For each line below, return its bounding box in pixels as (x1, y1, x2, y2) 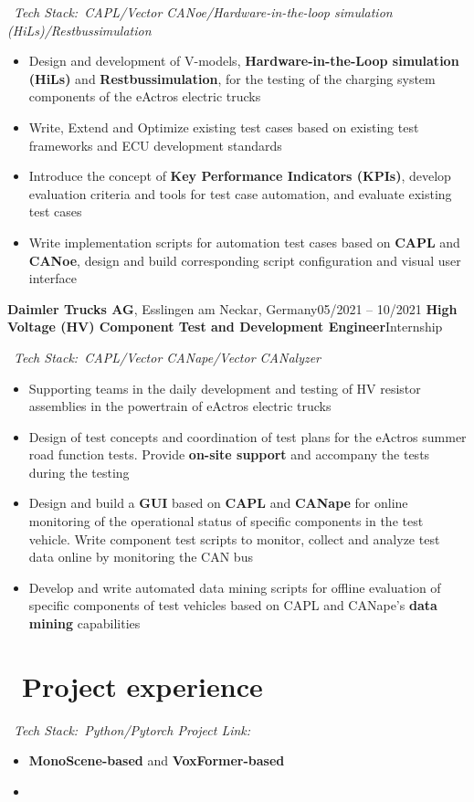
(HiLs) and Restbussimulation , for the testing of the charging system (28, 69, 436, 88)
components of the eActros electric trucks (28, 87, 261, 106)
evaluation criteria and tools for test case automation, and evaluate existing (28, 184, 452, 203)
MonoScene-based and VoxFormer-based (28, 751, 285, 770)
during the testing (28, 462, 130, 481)
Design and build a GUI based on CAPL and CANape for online (28, 493, 408, 512)
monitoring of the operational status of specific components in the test (28, 512, 424, 531)
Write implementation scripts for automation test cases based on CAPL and (28, 232, 460, 251)
